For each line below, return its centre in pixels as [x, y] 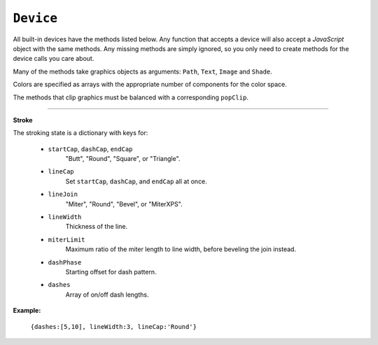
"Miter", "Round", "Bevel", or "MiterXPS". [124, 204]
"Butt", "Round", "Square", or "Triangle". [123, 159]
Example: [27, 311]
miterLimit [66, 239]
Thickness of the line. [97, 227]
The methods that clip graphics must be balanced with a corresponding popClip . [131, 97]
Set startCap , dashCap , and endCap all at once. [136, 181]
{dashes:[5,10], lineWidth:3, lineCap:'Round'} [114, 326]
